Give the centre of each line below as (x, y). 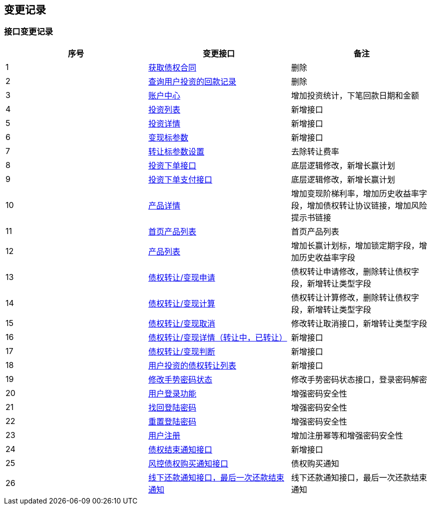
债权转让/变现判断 (182, 351)
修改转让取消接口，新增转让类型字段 (359, 323)
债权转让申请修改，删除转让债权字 (355, 271)
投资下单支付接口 (180, 179)
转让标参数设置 (176, 151)
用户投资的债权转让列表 (192, 365)
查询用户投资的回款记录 (192, 81)
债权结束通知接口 (180, 449)
